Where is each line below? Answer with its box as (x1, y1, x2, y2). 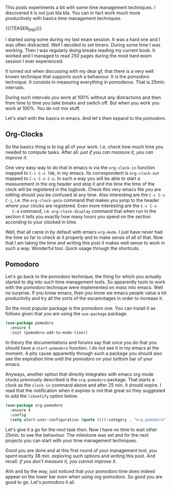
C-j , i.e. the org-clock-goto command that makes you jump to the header (5, 197, 160, 203)
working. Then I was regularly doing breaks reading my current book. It (5, 47, 156, 53)
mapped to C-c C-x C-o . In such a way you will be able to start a (5, 175, 140, 181)
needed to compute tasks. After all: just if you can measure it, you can (5, 149, 154, 155)
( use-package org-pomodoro (5, 403, 63, 408)
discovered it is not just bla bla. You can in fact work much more (5, 10, 141, 16)
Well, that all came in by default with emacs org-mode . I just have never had (5, 229, 163, 235)
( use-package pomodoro (5, 320, 54, 326)
